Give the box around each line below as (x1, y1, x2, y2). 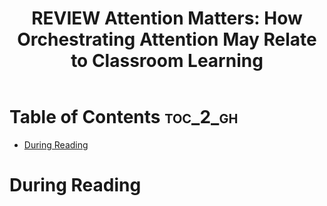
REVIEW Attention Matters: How (31, 7, 303, 30)
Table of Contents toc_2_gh (9, 106, 239, 129)
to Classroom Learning (70, 50, 264, 72)
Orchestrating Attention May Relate (17, 28, 317, 51)
